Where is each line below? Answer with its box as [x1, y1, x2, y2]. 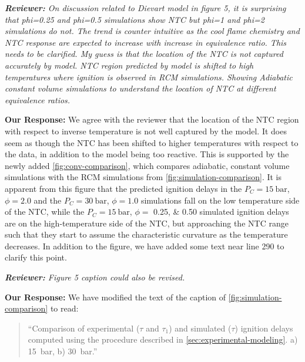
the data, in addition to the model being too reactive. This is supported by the [5, 148, 289, 160]
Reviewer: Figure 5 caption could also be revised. [5, 271, 185, 283]
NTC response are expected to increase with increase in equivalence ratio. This [5, 36, 287, 48]
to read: [50, 302, 79, 314]
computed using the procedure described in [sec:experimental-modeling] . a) [28, 333, 298, 346]
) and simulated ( [169, 322, 232, 334]
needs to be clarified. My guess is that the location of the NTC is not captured [5, 48, 283, 60]
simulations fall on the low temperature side [140, 194, 300, 206]
